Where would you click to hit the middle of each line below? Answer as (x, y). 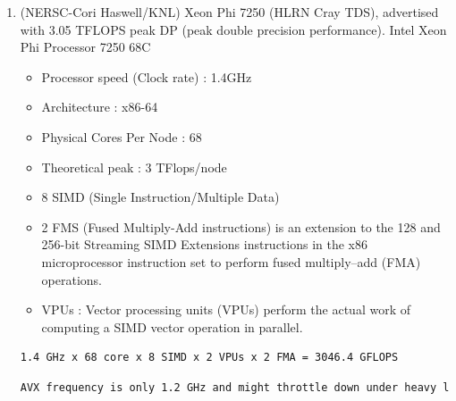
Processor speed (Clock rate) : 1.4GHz (147, 76)
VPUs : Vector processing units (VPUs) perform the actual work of (226, 309)
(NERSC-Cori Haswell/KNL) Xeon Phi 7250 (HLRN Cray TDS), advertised (229, 12)
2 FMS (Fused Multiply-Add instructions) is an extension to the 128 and (241, 226)
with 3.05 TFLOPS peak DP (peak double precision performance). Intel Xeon (233, 29)
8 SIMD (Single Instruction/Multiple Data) (160, 197)
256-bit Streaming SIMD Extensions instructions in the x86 (205, 244)
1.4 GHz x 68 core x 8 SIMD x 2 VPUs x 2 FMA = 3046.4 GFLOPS (209, 358)
